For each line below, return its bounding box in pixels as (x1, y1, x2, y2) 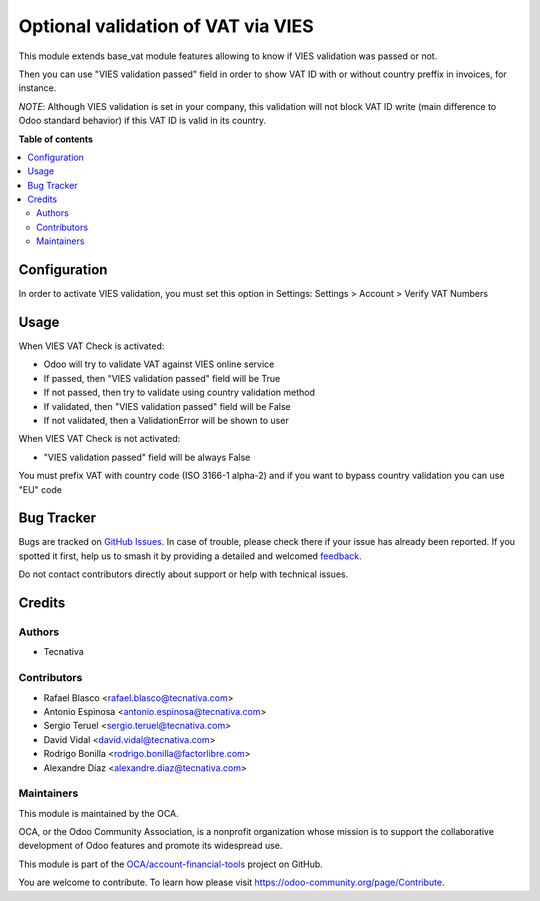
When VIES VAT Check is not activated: (18, 433, 181, 445)
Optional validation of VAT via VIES (18, 15, 314, 37)
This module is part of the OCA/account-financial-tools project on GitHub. (18, 858, 324, 870)
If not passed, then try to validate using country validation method (43, 386, 315, 399)
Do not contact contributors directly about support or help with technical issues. (18, 568, 349, 580)
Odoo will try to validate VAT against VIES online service (43, 358, 275, 370)
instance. (18, 82, 57, 94)
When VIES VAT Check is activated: (18, 340, 165, 352)
